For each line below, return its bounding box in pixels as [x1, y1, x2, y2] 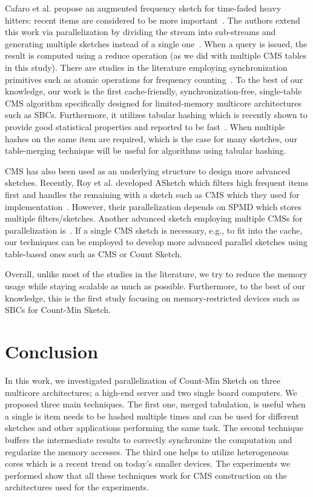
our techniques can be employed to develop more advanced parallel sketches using [5, 235, 308, 248]
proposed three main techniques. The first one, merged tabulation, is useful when [5, 398, 306, 410]
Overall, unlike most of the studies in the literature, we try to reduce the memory [5, 268, 308, 280]
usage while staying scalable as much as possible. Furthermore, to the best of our [5, 280, 305, 292]
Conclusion [5, 339, 99, 364]
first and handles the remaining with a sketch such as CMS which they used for [5, 188, 300, 200]
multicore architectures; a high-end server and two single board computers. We [5, 386, 297, 398]
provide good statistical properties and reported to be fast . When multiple [5, 120, 285, 133]
